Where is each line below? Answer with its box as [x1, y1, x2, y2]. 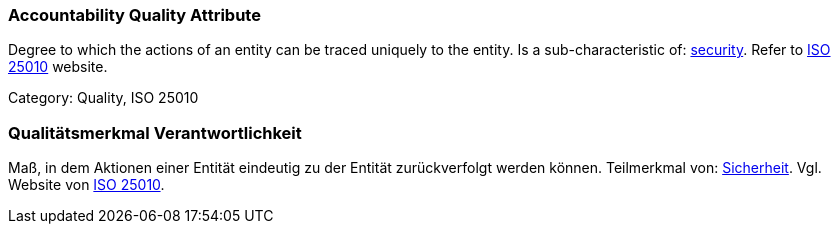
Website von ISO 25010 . [8, 176, 165, 194]
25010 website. [8, 58, 108, 76]
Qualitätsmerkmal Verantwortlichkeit [8, 122, 302, 143]
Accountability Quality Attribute [8, 5, 261, 25]
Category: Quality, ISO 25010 [8, 89, 199, 107]
